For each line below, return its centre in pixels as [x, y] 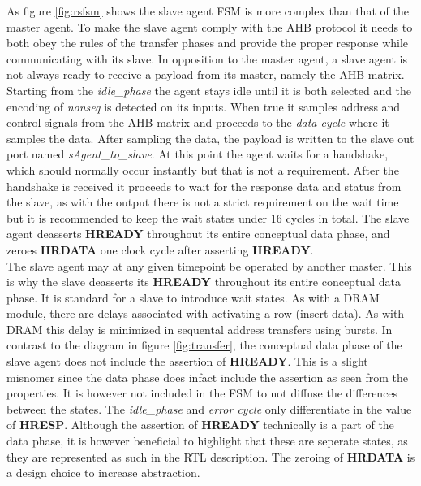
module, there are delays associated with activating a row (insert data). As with [206, 313]
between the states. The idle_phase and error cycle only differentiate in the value [209, 408]
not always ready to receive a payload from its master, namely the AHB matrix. [206, 74]
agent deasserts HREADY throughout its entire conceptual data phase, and [198, 234]
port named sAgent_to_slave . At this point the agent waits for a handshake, [198, 154]
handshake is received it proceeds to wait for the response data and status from [204, 186]
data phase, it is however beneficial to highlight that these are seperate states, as [207, 441]
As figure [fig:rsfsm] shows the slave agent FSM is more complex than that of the [208, 11]
